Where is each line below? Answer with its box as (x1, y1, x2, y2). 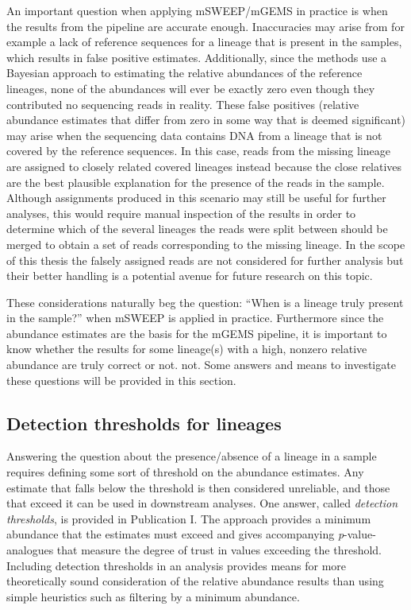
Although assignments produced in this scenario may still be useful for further (6, 189, 386, 206)
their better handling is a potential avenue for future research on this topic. (6, 267, 373, 284)
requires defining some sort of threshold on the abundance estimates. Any (6, 464, 364, 480)
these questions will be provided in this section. (6, 371, 236, 388)
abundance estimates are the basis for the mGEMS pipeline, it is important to (6, 324, 387, 341)
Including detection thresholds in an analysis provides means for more (6, 557, 347, 573)
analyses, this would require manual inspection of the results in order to (6, 204, 356, 221)
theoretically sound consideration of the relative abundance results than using (6, 573, 384, 589)
